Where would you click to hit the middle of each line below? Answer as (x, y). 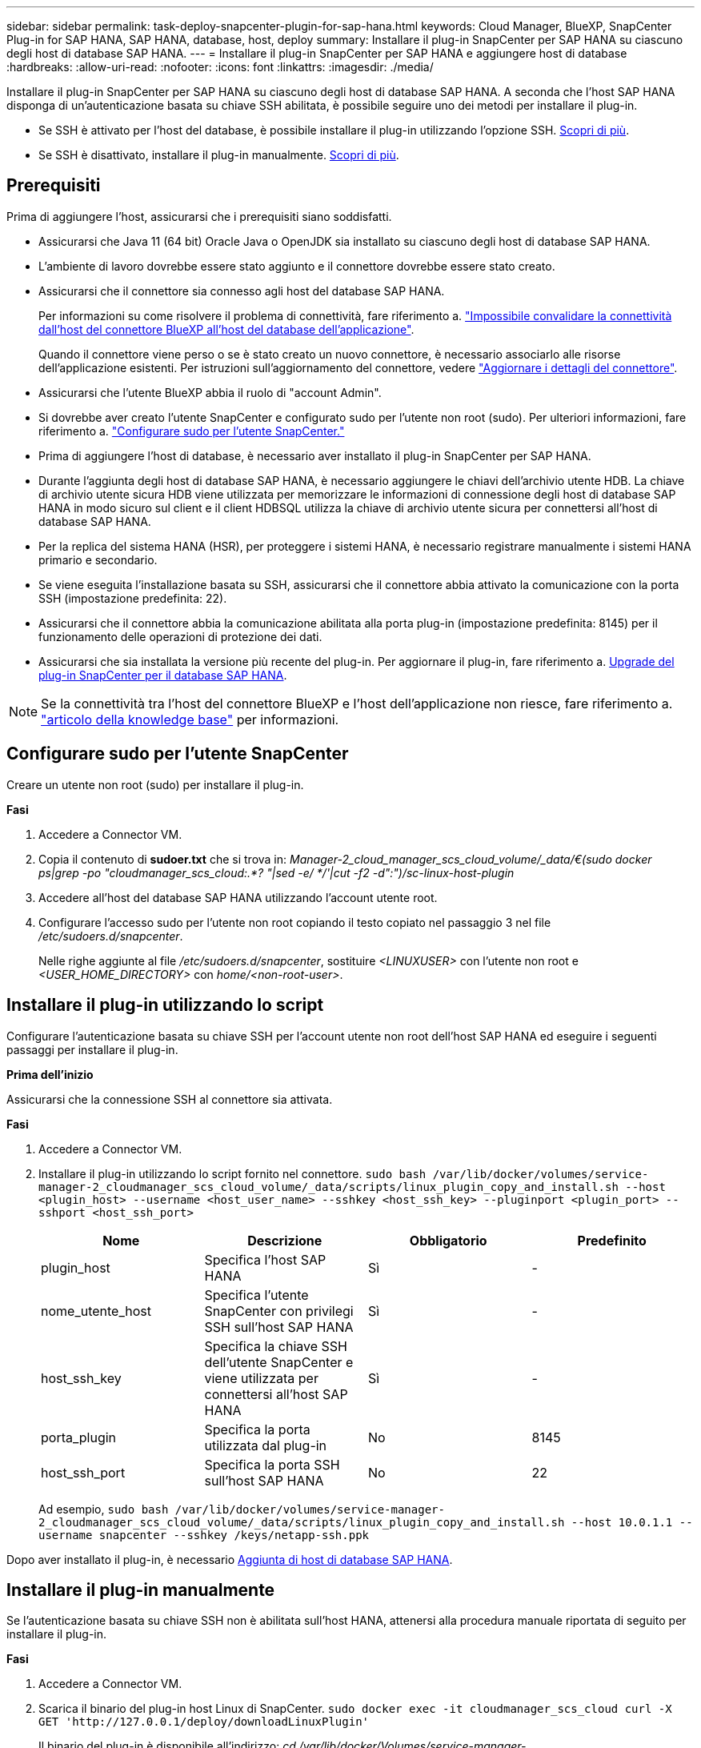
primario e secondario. (98, 559)
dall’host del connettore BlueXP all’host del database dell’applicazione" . (226, 329)
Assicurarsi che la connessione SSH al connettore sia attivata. (170, 1099)
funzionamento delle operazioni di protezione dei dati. (180, 636)
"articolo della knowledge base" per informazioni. (190, 719)
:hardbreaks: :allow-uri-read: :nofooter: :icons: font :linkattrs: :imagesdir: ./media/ (220, 67)
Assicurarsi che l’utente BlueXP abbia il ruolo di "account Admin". (210, 392)
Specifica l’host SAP (265, 1259)
